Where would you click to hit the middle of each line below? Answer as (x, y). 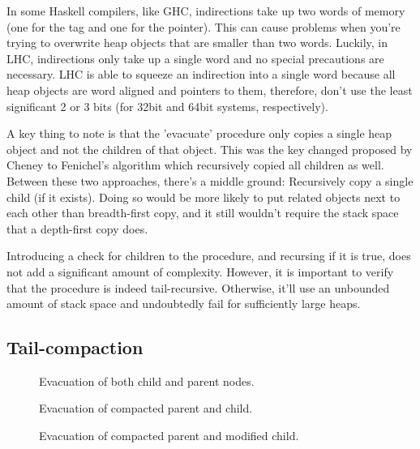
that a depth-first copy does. (77, 228)
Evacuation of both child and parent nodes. (147, 381)
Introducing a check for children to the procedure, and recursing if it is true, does (209, 256)
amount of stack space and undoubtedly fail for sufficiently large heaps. (184, 304)
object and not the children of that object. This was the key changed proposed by (210, 149)
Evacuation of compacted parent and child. (146, 408)
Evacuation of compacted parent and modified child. (169, 436)
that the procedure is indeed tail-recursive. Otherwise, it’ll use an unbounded (198, 287)
